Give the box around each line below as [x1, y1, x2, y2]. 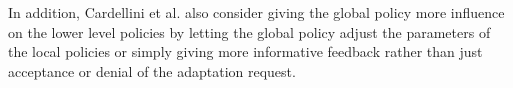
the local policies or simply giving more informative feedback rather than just [8, 41, 483, 62]
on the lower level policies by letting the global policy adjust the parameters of [8, 21, 491, 42]
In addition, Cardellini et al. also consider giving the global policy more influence [8, 2, 505, 22]
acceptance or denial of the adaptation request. [8, 60, 296, 81]
